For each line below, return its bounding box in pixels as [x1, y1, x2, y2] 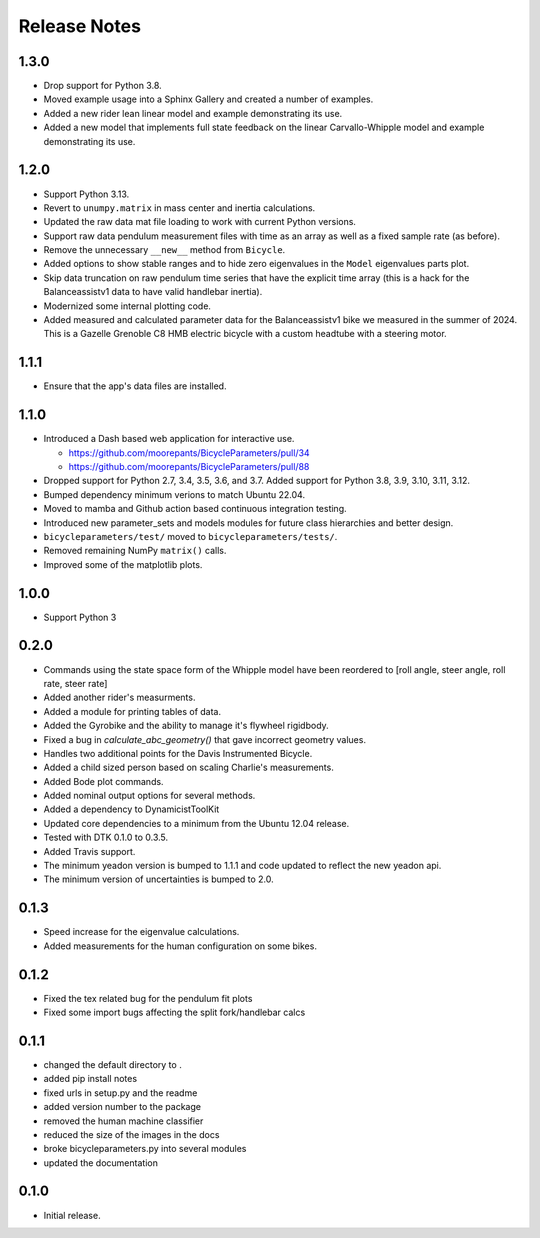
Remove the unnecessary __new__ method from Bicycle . [43, 244, 286, 256]
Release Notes [18, 15, 142, 37]
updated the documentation [43, 1156, 159, 1169]
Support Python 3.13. [43, 188, 130, 200]
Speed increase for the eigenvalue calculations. [43, 926, 240, 938]
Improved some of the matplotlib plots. [43, 558, 203, 570]
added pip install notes [43, 1073, 138, 1085]
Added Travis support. [43, 845, 136, 857]
